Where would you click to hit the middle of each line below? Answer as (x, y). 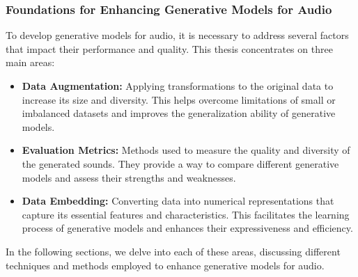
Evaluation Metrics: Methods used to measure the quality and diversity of (186, 150)
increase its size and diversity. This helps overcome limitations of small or (179, 99)
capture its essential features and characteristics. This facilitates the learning (186, 214)
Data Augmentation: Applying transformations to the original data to (178, 86)
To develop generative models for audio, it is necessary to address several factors (177, 35)
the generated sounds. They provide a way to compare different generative (180, 163)
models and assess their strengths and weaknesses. (129, 177)
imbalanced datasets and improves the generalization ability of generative (179, 113)
